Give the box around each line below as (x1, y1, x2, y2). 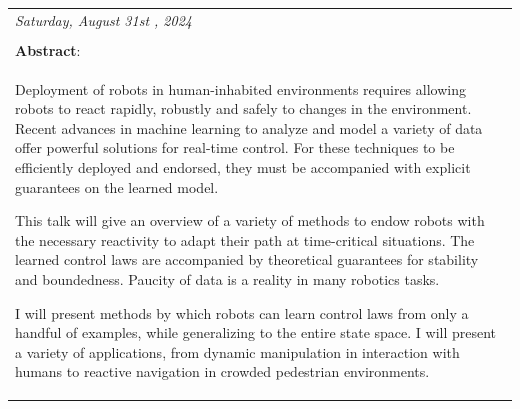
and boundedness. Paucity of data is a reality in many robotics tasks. (15, 269, 440, 290)
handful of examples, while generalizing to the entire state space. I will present (15, 322, 497, 343)
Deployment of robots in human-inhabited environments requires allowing (15, 78, 466, 99)
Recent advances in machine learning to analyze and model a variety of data (15, 117, 483, 138)
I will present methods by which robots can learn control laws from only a (15, 302, 469, 323)
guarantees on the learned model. (15, 176, 219, 197)
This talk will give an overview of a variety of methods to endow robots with (15, 210, 485, 231)
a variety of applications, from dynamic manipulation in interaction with (15, 341, 460, 362)
